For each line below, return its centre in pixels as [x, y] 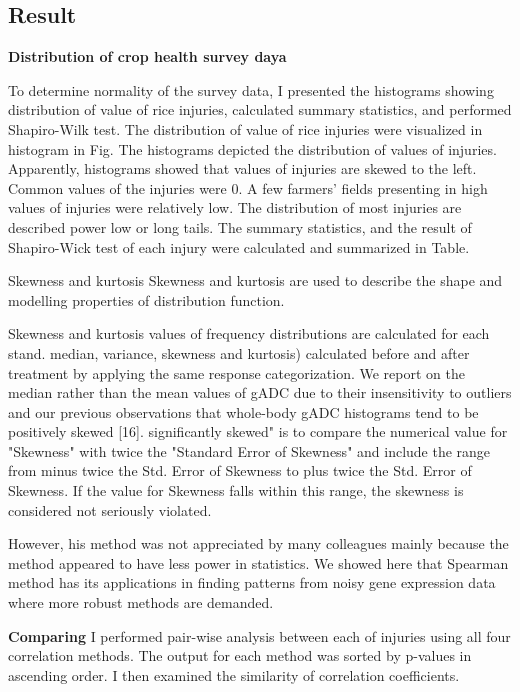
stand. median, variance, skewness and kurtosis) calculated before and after [239, 352]
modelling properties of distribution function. [146, 299]
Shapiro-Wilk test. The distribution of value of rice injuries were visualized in [245, 128]
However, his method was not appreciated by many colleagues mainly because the [258, 543]
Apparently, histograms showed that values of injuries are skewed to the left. [242, 168]
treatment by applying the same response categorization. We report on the [236, 372]
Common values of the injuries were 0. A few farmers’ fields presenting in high [248, 187]
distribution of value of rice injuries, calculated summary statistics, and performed [260, 109]
